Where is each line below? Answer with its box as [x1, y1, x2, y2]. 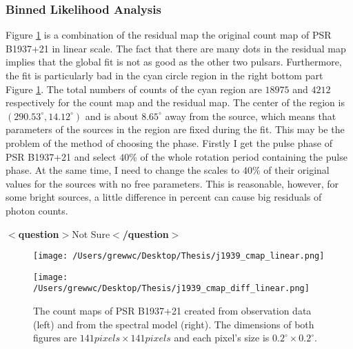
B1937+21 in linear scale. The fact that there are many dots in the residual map [6, 41, 346, 55]
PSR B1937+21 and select [6, 149, 117, 163]
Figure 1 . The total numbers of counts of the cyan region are [6, 81, 262, 96]
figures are [33, 330, 77, 345]
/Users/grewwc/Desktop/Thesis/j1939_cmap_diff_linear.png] [33, 283, 310, 294]
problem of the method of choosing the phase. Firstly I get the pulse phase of [6, 135, 332, 150]
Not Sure [72, 226, 110, 241]
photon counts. [6, 203, 68, 217]
